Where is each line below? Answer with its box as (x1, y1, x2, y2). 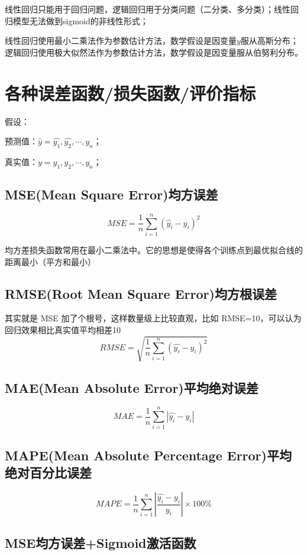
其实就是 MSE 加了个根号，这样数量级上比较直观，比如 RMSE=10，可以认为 (5, 312, 302, 324)
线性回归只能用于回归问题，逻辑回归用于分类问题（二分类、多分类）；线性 (5, 3, 290, 15)
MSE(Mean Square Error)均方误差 (5, 185, 218, 204)
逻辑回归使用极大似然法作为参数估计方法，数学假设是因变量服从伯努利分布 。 (5, 46, 303, 58)
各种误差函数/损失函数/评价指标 (5, 80, 256, 105)
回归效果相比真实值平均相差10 (5, 324, 121, 335)
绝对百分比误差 (5, 463, 92, 482)
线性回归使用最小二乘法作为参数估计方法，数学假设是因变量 (5, 34, 237, 47)
